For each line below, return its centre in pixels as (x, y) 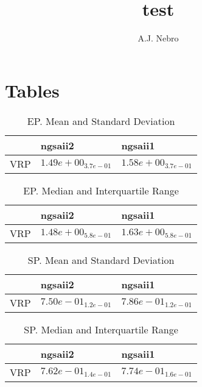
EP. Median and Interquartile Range (101, 190)
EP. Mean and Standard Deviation (101, 121)
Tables (32, 90)
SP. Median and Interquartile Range (101, 329)
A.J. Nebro (158, 38)
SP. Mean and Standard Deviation (101, 260)
